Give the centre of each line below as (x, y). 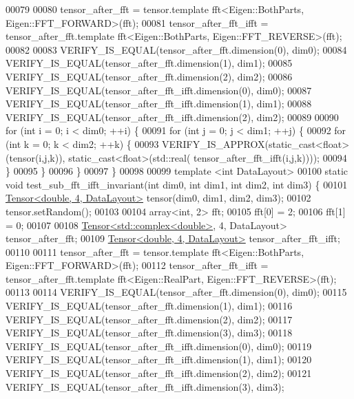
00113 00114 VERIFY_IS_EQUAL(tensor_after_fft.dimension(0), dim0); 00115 (176, 292)
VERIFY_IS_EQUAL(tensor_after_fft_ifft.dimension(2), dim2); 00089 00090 (172, 117)
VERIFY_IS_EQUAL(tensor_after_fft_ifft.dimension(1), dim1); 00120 (159, 359)
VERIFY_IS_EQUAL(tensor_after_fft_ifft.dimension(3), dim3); (145, 386)
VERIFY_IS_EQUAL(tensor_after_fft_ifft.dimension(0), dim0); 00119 (159, 346)
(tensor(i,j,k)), (35, 157)
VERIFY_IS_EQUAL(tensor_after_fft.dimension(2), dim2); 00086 (149, 76)
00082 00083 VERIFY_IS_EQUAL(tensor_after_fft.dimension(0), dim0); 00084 (176, 49)
